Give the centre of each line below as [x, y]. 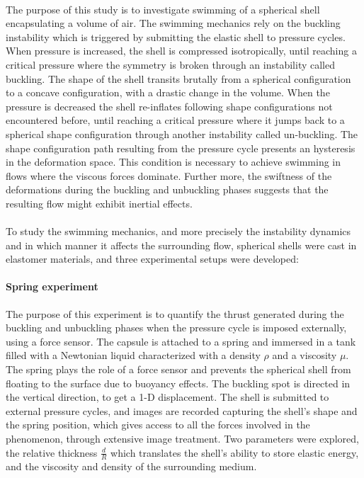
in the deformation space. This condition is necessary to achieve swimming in [174, 162]
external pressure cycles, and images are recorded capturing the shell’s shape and [182, 410]
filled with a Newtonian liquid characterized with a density [133, 355]
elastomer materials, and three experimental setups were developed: [152, 259]
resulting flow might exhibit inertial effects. [99, 203]
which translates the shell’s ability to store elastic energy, [235, 452]
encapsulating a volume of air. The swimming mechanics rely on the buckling [173, 23]
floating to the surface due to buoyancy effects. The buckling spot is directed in [178, 383]
